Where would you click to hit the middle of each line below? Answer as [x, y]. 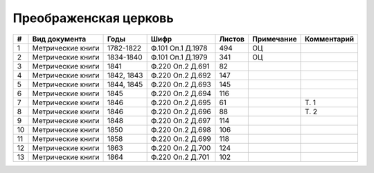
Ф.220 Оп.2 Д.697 [181, 120]
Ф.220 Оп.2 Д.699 [181, 138]
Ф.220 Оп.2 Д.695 [181, 102]
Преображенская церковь [93, 18]
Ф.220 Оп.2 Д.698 [181, 129]
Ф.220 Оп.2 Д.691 [180, 66]
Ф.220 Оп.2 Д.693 [181, 84]
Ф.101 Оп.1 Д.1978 [179, 48]
